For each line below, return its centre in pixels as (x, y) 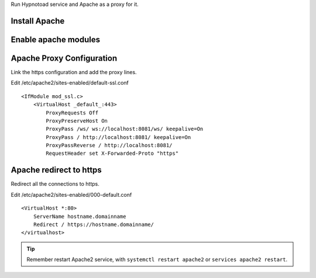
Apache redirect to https (56, 170)
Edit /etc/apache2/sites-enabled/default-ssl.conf (70, 83)
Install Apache (38, 21)
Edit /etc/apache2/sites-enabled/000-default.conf (71, 194)
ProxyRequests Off (72, 113)
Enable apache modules (56, 39)
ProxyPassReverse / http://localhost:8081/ (109, 145)
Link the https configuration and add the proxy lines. (74, 72)
